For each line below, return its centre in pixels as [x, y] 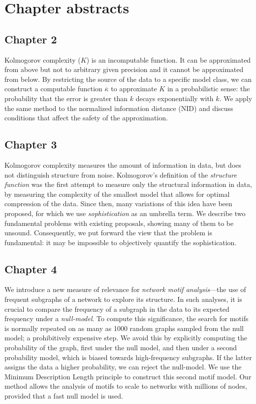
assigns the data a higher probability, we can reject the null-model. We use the [123, 367]
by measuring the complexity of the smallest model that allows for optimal [117, 194]
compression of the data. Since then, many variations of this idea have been [118, 203]
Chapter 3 [31, 144]
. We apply [236, 98]
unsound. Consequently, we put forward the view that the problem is [108, 233]
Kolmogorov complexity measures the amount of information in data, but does [123, 165]
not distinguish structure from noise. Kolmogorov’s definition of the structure [121, 174]
